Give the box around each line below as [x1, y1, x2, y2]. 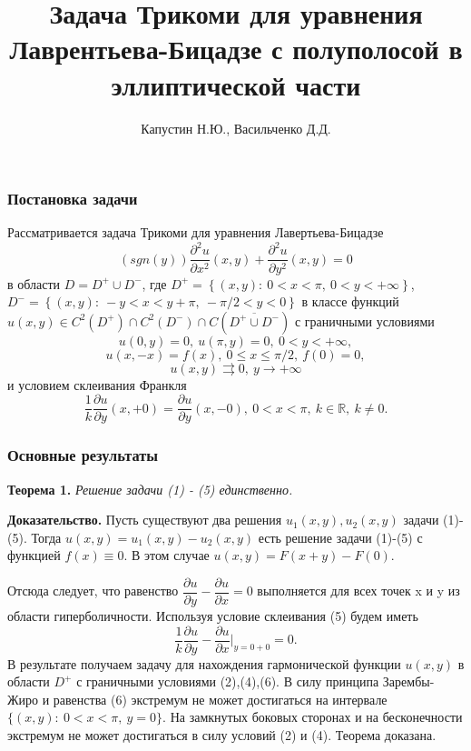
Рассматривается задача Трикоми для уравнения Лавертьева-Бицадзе [7, 223, 384, 242]
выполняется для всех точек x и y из [257, 581, 460, 600]
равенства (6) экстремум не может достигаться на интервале [53, 689, 388, 708]
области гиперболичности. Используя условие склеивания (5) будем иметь [7, 606, 418, 626]
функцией [7, 546, 61, 565]
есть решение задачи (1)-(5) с [258, 527, 423, 546]
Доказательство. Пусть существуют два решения [7, 510, 282, 529]
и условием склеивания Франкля [7, 375, 187, 394]
